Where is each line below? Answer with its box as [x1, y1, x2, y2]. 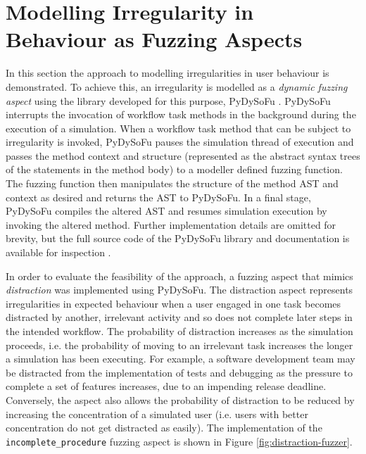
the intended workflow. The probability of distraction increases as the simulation [6, 324, 353, 338]
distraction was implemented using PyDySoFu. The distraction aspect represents [6, 282, 353, 297]
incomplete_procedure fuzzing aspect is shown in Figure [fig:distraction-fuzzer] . [6, 434, 353, 448]
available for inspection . [6, 245, 111, 260]
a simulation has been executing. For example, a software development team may [6, 351, 355, 366]
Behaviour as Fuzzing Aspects [6, 25, 303, 53]
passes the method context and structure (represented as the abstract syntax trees [6, 148, 360, 163]
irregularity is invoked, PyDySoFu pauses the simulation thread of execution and [6, 134, 354, 149]
